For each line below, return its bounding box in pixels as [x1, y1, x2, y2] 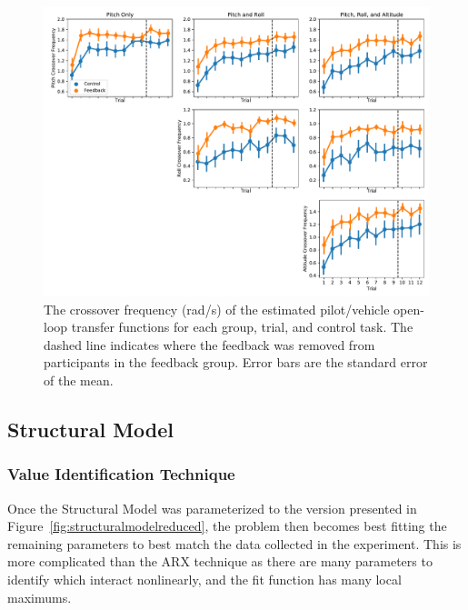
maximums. [7, 587, 72, 606]
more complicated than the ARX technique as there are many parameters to [7, 552, 433, 571]
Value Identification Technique [7, 463, 235, 485]
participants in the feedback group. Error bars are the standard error [44, 353, 428, 372]
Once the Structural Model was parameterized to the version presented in [7, 498, 417, 517]
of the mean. [44, 370, 114, 389]
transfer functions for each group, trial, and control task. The [71, 317, 413, 336]
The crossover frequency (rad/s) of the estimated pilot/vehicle [44, 299, 390, 318]
